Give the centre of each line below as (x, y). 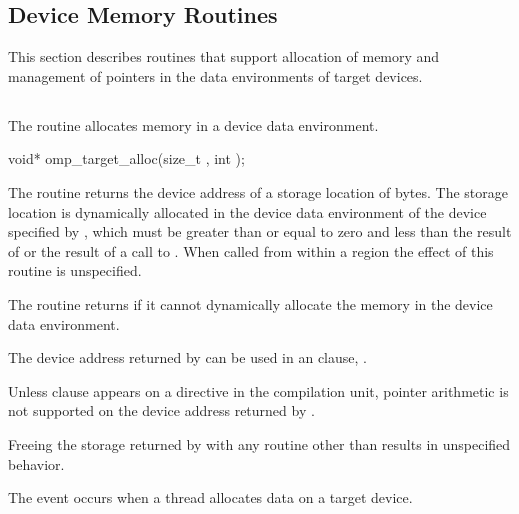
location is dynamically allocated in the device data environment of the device (247, 211)
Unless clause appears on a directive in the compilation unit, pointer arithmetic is (258, 390)
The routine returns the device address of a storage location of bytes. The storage (258, 191)
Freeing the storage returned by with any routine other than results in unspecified (259, 443)
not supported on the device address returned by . (161, 410)
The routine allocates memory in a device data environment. (193, 124)
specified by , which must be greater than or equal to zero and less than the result (260, 231)
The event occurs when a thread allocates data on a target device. (210, 497)
